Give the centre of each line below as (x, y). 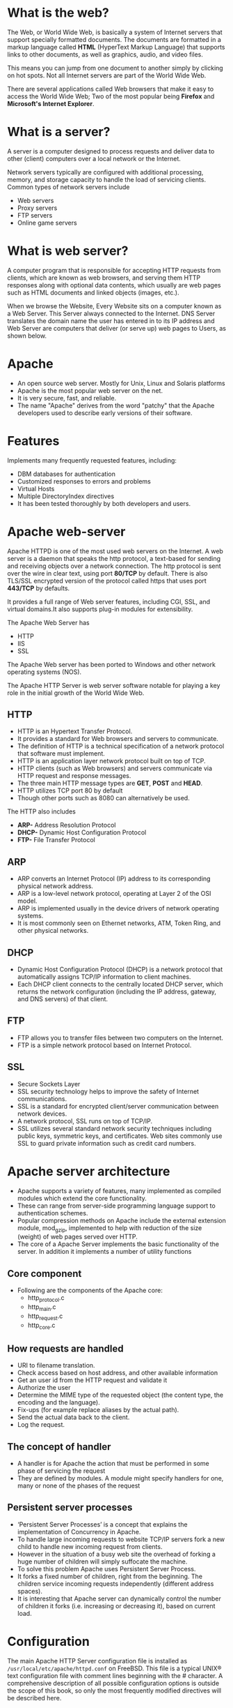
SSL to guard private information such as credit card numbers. (106, 1143)
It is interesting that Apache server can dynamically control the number (119, 1598)
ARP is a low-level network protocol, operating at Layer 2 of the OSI (114, 894)
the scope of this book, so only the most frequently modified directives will (114, 1691)
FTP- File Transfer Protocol (56, 840)
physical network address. (55, 886)
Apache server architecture (89, 1171)
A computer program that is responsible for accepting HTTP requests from (114, 270)
